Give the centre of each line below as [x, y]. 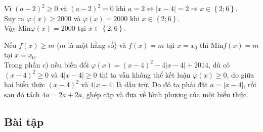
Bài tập [24, 121]
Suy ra [14, 18]
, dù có [219, 64]
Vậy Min [17, 28]
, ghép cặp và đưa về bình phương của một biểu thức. [165, 94]
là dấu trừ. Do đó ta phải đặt [162, 84]
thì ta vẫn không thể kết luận [145, 74]
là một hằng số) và [97, 45]
